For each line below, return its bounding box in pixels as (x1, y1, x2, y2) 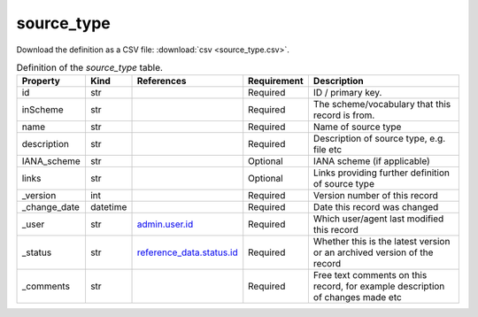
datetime (89, 201, 127, 213)
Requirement (248, 75, 305, 88)
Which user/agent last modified (312, 213, 444, 225)
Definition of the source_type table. (16, 62, 164, 74)
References (136, 75, 187, 88)
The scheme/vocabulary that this (312, 98, 451, 111)
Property (21, 75, 61, 88)
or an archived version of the (312, 246, 434, 259)
